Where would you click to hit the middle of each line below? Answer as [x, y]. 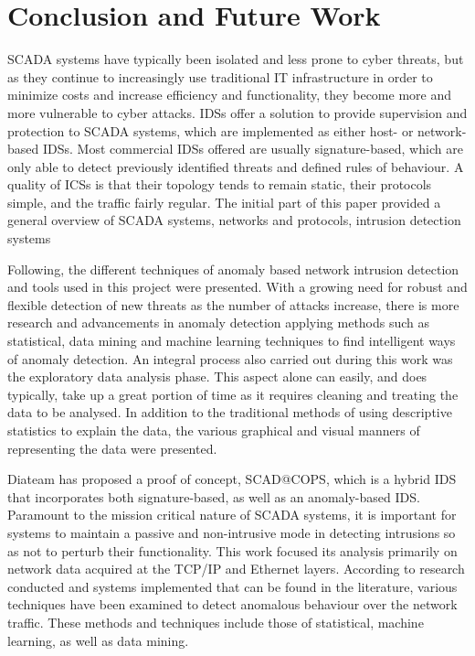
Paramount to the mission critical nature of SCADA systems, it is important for [232, 515]
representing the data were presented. [112, 448]
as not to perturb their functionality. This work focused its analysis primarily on [232, 550]
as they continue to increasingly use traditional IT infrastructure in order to [220, 76]
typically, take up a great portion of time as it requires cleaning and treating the [233, 394]
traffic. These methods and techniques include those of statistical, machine [216, 622]
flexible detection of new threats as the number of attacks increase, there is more [233, 304]
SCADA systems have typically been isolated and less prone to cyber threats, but [236, 59]
